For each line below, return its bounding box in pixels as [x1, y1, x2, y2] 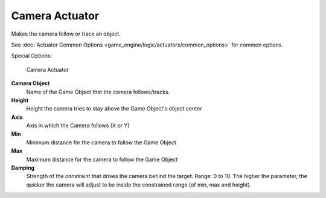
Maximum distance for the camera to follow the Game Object [26, 156, 178, 163]
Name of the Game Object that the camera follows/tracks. [26, 88, 170, 95]
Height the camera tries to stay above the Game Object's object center [26, 105, 202, 112]
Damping [11, 164, 35, 171]
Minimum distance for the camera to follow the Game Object [26, 139, 176, 146]
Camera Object [11, 80, 50, 87]
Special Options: [11, 52, 53, 60]
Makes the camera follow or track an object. [11, 30, 121, 37]
